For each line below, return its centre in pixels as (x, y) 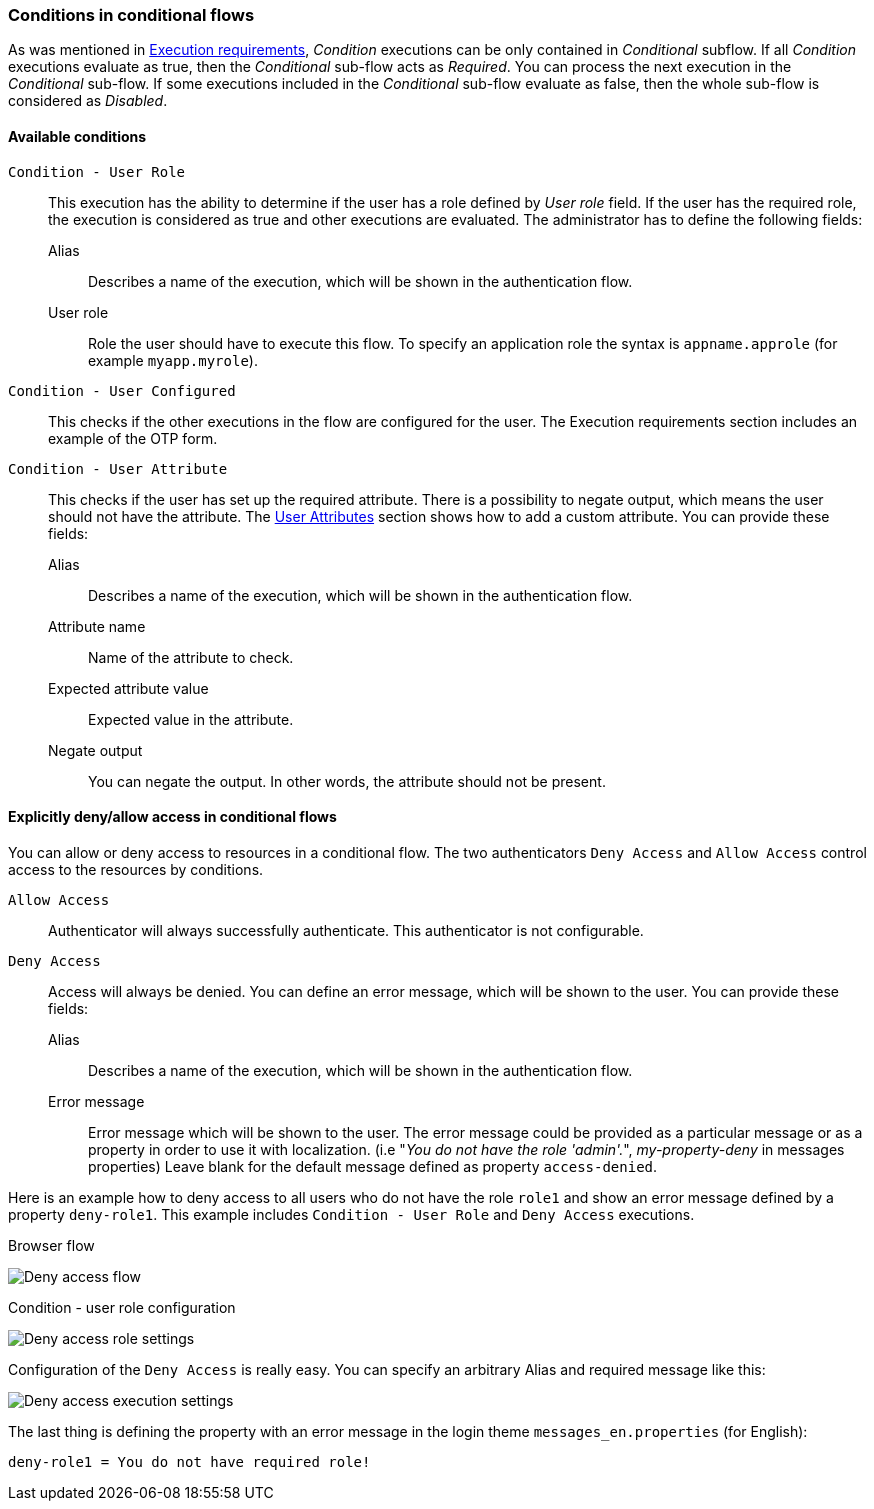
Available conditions (77, 136)
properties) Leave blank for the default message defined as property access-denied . (373, 1166)
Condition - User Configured (122, 390)
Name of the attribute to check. (191, 657)
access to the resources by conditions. (136, 869)
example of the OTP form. (133, 438)
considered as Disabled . (88, 101)
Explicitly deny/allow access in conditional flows (172, 817)
